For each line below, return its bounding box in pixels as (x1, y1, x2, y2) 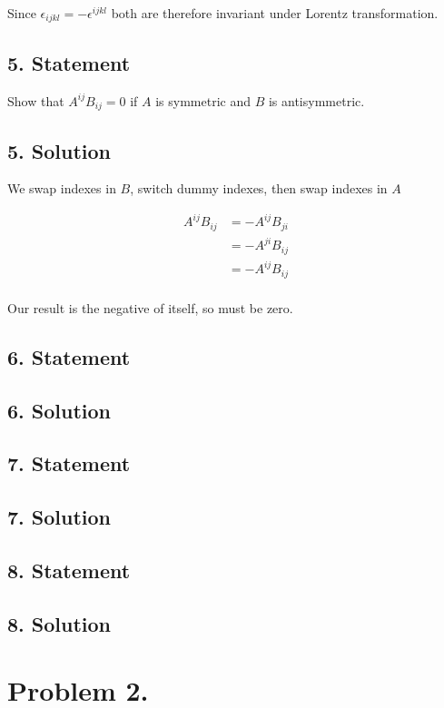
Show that (7, 91, 64, 110)
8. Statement (7, 556, 131, 584)
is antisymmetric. (268, 91, 365, 110)
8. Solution (7, 609, 112, 637)
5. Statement (7, 48, 131, 76)
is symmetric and (155, 91, 251, 110)
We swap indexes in (7, 179, 116, 198)
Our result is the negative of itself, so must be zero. (7, 298, 293, 317)
